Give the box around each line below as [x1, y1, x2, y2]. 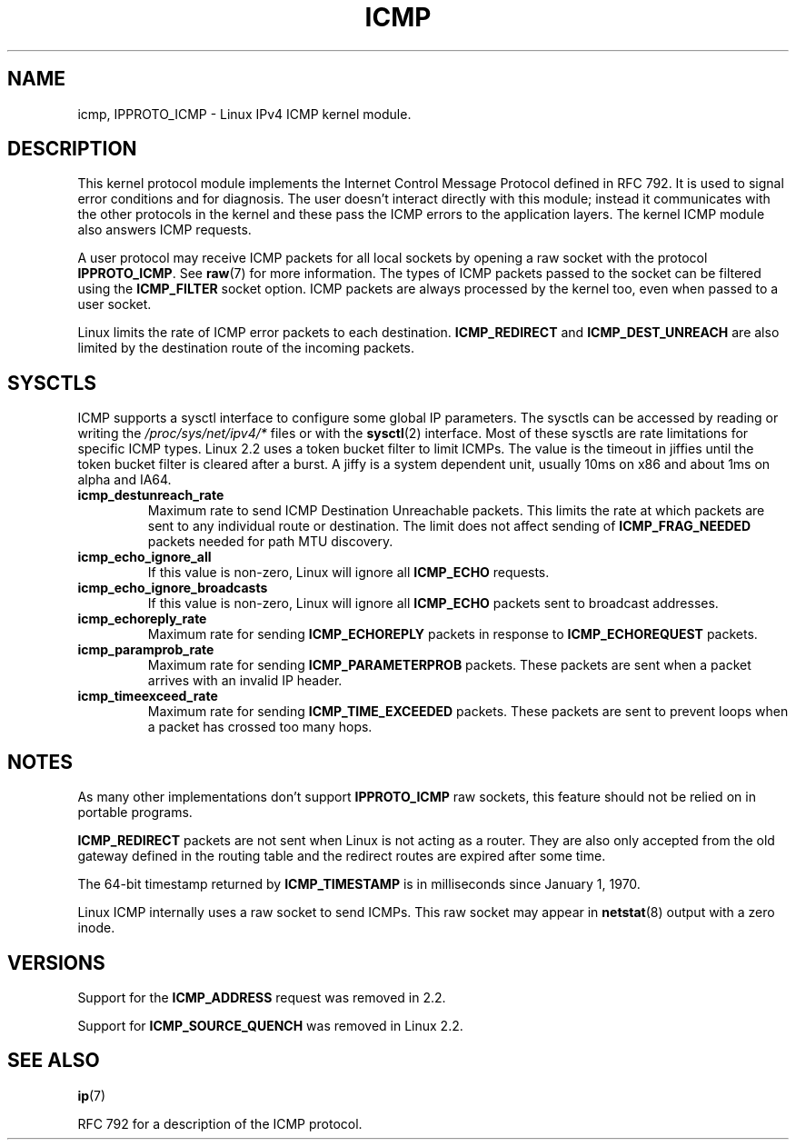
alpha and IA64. [77, 472, 172, 488]
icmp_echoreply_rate [77, 611, 207, 627]
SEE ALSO [7, 1049, 100, 1072]
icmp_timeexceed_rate [77, 688, 218, 704]
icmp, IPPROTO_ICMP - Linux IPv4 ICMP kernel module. [77, 105, 412, 122]
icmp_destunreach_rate [77, 487, 224, 504]
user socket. [77, 296, 152, 313]
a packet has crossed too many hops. [147, 719, 373, 735]
